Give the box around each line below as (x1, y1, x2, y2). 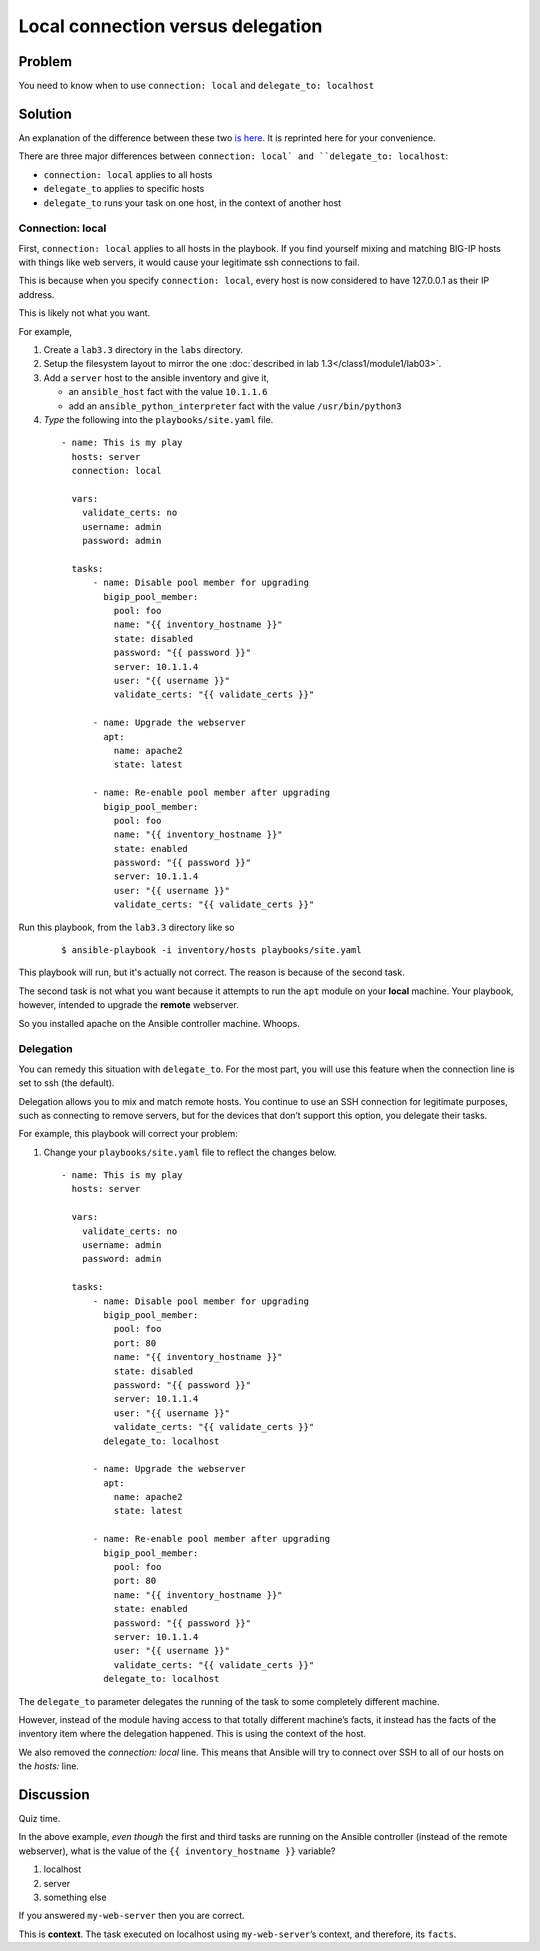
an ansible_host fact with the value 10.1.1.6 (68, 386, 268, 398)
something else (43, 1891, 107, 1903)
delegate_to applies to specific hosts (43, 183, 205, 195)
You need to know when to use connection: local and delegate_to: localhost (18, 80, 375, 92)
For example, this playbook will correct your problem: (18, 1128, 239, 1140)
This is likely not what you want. (18, 307, 151, 319)
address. (18, 288, 55, 300)
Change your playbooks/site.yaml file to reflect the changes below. (43, 1146, 337, 1158)
